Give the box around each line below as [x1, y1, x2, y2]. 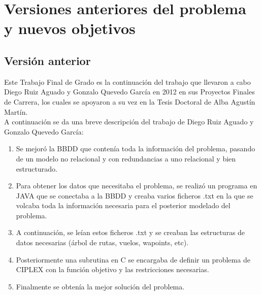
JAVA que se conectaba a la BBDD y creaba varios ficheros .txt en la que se [16, 190, 253, 201]
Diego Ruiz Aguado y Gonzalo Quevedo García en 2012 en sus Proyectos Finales [4, 86, 255, 97]
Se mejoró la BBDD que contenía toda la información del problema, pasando [16, 143, 255, 154]
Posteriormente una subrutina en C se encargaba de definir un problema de [16, 254, 250, 265]
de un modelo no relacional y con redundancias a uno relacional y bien [16, 153, 236, 163]
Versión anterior [4, 52, 91, 68]
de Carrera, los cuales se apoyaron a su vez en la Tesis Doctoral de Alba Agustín [4, 96, 255, 107]
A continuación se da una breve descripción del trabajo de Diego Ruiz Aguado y [4, 116, 254, 127]
